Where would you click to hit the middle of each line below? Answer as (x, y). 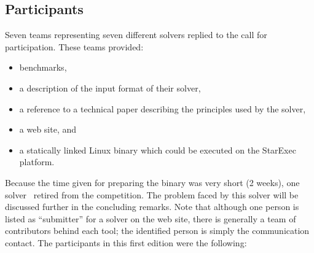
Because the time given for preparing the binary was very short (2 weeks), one (152, 182)
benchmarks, (43, 67)
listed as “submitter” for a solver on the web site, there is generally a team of (151, 218)
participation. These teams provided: (74, 46)
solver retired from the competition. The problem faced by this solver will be (152, 194)
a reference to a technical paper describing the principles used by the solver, (163, 108)
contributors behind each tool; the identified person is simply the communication (157, 231)
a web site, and (48, 129)
